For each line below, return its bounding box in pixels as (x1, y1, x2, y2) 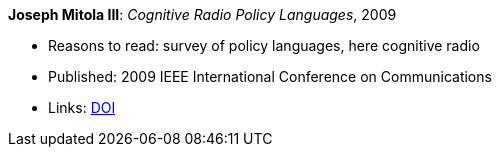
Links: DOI (48, 99, 116, 116)
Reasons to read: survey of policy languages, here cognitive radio (48, 37, 480, 54)
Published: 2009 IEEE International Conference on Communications (48, 68, 492, 85)
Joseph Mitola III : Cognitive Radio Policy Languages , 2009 (8, 6, 397, 23)
